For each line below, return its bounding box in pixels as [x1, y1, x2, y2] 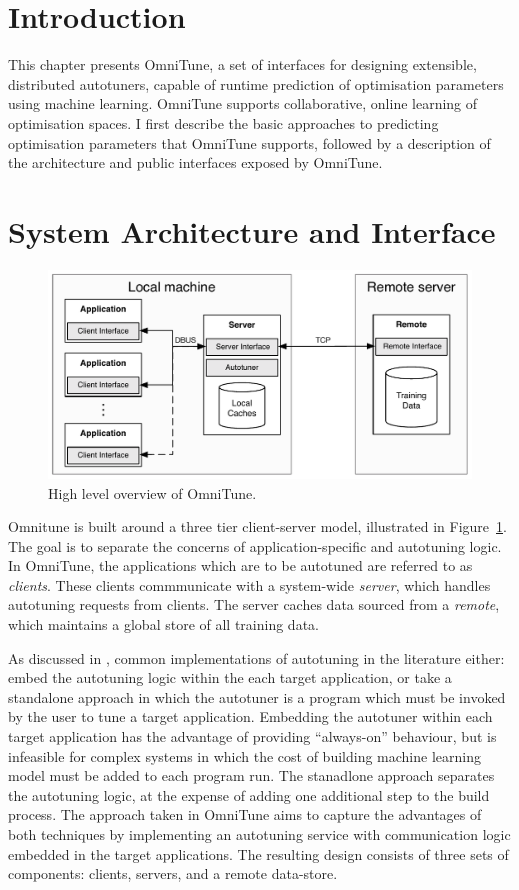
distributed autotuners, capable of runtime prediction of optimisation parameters [8, 73, 504, 94]
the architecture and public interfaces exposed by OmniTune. [8, 152, 383, 173]
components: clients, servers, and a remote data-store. [8, 863, 338, 884]
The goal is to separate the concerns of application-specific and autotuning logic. [8, 535, 502, 556]
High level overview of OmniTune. [48, 482, 257, 503]
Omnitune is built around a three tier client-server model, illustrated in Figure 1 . [8, 516, 507, 537]
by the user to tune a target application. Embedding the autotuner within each [8, 706, 493, 727]
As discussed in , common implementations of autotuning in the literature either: [8, 647, 505, 668]
